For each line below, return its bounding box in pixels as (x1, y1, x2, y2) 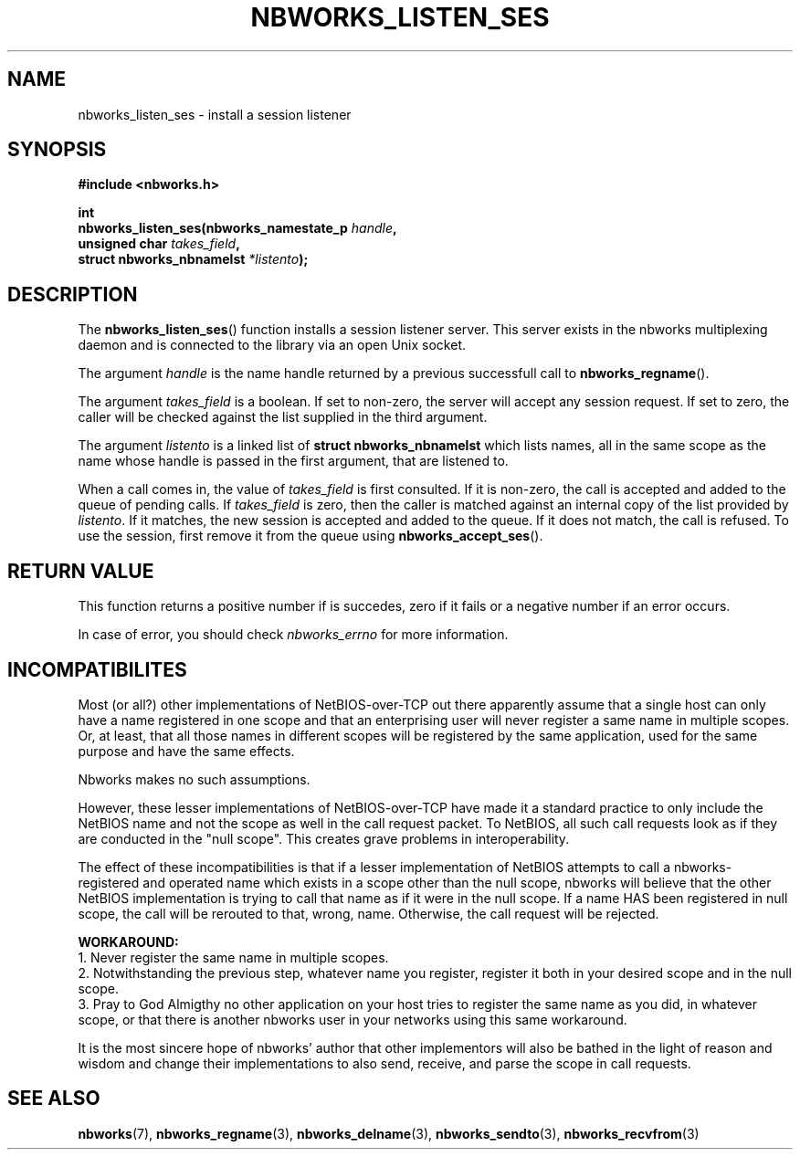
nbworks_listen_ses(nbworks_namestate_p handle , (78, 220, 397, 237)
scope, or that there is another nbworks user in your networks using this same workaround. (78, 1011, 627, 1027)
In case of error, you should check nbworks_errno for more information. (78, 626, 509, 643)
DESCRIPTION (7, 282, 138, 306)
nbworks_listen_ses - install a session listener (78, 106, 352, 122)
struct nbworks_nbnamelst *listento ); (78, 251, 309, 268)
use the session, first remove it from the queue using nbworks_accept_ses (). (78, 528, 543, 544)
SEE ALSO (7, 1087, 100, 1110)
